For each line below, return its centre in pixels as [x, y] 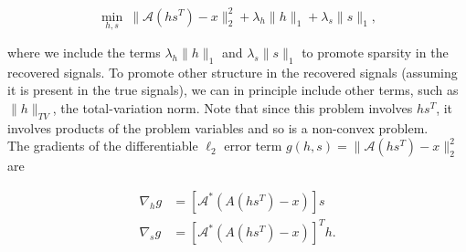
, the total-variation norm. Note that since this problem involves [233, 107]
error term [253, 146]
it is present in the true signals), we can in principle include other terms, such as [233, 90]
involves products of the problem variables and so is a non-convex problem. [218, 127]
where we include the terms [84, 52]
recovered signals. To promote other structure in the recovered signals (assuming [233, 72]
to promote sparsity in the [375, 52]
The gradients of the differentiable [103, 146]
